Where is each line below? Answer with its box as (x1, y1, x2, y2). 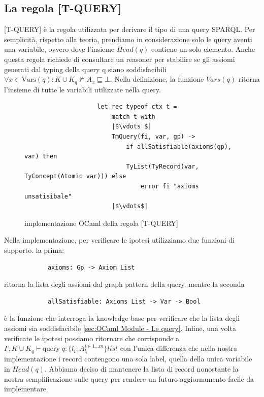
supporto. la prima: (4, 244, 64, 255)
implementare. (4, 383, 48, 394)
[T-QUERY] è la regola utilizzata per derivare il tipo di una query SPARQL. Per (4, 24, 255, 35)
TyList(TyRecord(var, (126, 162, 199, 170)
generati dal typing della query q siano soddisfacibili (4, 63, 167, 74)
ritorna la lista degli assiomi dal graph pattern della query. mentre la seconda (4, 279, 245, 289)
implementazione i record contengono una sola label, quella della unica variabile (4, 353, 252, 364)
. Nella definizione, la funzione (110, 74, 204, 84)
